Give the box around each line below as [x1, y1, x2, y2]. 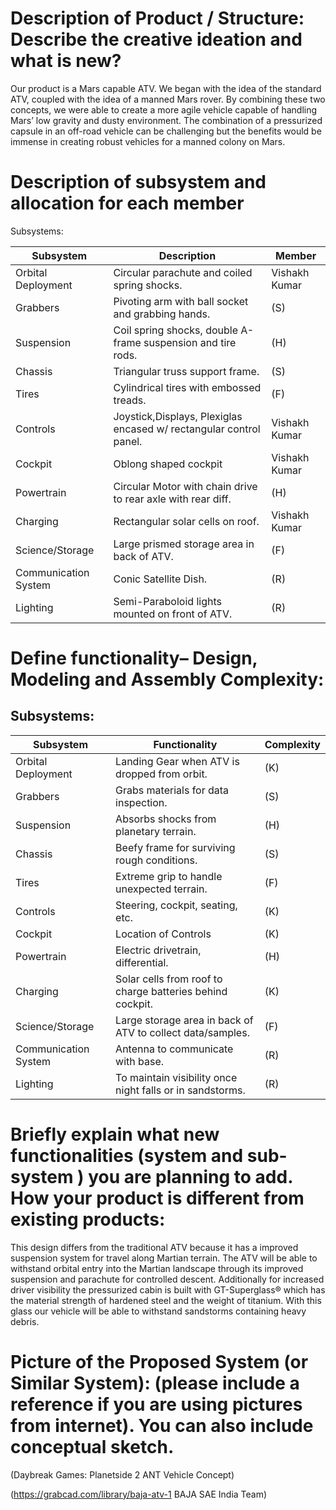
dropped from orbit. [115, 767, 208, 781]
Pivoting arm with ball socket [113, 294, 249, 308]
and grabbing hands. [113, 307, 211, 321]
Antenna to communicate [115, 1042, 234, 1056]
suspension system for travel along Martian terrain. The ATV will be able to [10, 1252, 318, 1264]
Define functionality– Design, [10, 647, 258, 670]
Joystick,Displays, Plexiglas [113, 409, 243, 423]
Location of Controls [115, 927, 212, 941]
